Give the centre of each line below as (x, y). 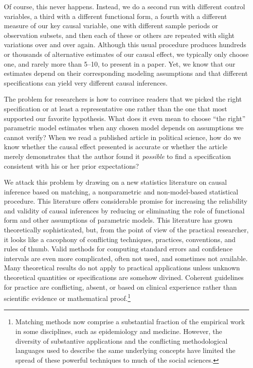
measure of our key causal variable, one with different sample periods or (111, 26)
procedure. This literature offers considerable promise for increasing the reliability (126, 201)
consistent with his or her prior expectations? (72, 166)
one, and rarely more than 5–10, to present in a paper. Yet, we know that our (120, 63)
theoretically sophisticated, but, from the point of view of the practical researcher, (126, 230)
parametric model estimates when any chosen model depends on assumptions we (124, 128)
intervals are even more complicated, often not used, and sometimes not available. (126, 258)
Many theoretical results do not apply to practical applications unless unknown (122, 268)
